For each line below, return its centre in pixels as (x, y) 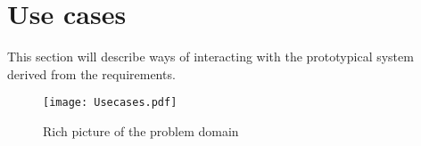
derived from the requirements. (91, 73)
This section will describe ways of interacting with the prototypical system (210, 57)
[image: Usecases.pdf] (110, 103)
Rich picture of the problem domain (141, 130)
